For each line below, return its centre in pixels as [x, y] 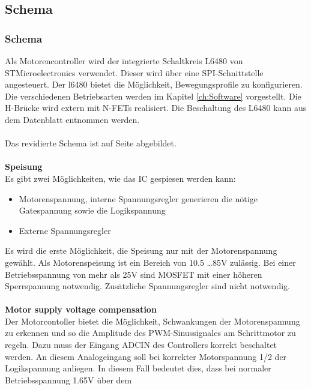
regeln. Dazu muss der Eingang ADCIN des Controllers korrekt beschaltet [141, 345]
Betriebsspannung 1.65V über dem [68, 379]
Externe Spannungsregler [65, 230]
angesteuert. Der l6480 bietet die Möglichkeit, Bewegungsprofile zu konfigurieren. [154, 84]
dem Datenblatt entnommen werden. [72, 119]
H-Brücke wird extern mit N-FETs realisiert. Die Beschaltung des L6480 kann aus [156, 108]
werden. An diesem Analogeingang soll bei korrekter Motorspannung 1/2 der [146, 356]
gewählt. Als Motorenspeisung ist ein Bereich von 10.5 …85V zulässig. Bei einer [150, 262]
